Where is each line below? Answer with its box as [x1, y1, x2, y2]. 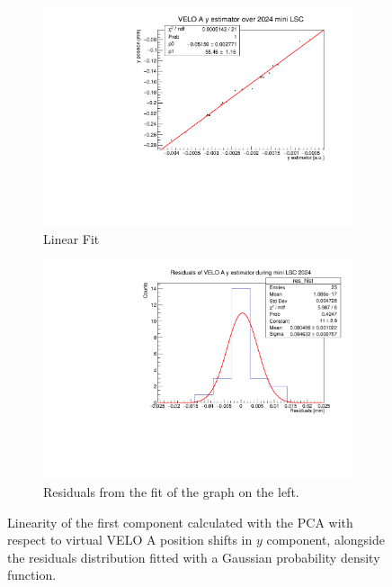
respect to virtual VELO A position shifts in [7, 530, 253, 549]
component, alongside [266, 530, 385, 549]
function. [7, 565, 57, 584]
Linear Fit [43, 229, 100, 248]
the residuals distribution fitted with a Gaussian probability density [7, 547, 380, 566]
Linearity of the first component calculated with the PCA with [7, 512, 353, 531]
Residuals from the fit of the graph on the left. [43, 483, 299, 501]
